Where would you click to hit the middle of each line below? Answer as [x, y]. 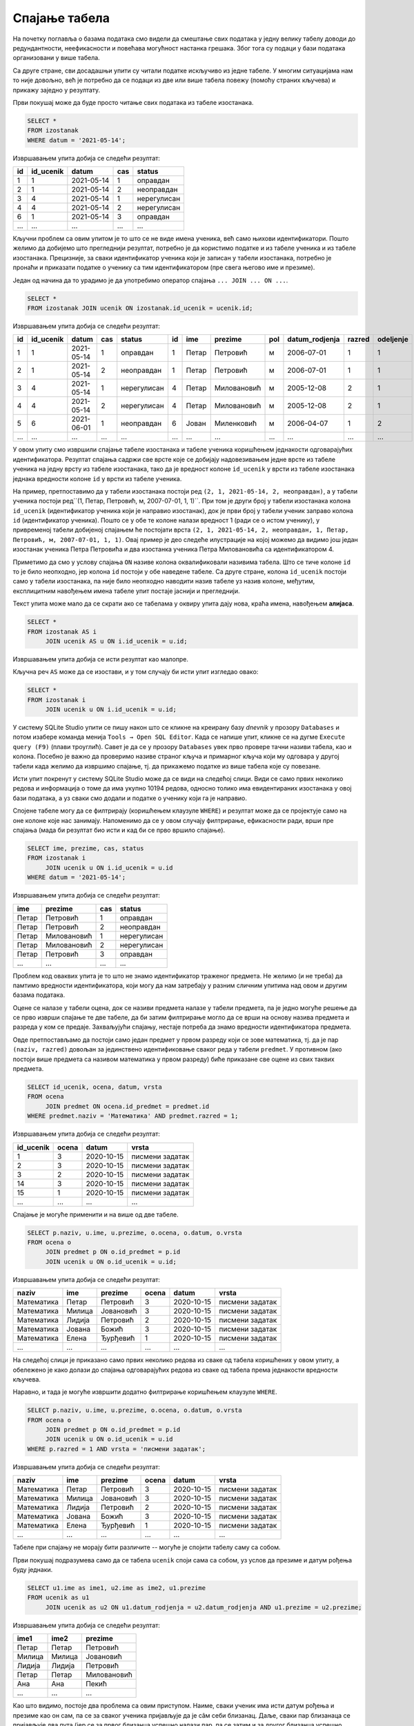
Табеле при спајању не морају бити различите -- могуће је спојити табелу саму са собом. [147, 1547]
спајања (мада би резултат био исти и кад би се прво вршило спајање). [119, 830]
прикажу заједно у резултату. [57, 90]
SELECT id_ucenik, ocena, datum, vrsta [95, 1087]
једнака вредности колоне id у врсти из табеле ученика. [97, 478]
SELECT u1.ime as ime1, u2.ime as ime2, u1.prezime [117, 1588]
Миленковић [236, 423]
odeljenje [393, 340]
